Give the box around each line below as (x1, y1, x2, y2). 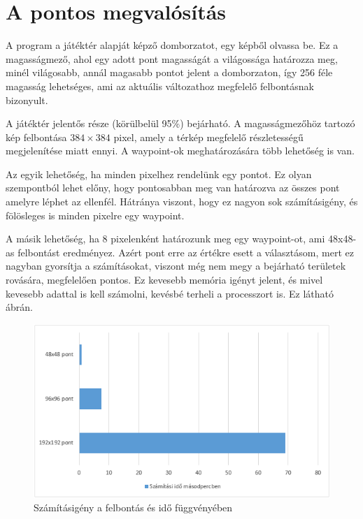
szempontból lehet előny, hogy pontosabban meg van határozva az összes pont (6, 180, 340, 195)
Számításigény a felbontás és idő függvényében (34, 500, 233, 515)
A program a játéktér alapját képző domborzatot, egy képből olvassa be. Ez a (6, 38, 339, 52)
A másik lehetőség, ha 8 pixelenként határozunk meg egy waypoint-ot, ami (6, 231, 325, 246)
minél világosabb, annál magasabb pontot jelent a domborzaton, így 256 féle (6, 65, 333, 80)
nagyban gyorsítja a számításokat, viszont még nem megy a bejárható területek (6, 258, 346, 273)
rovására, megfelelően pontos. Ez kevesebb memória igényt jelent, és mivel (6, 272, 323, 287)
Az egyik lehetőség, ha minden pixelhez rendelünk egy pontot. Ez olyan (6, 166, 312, 181)
